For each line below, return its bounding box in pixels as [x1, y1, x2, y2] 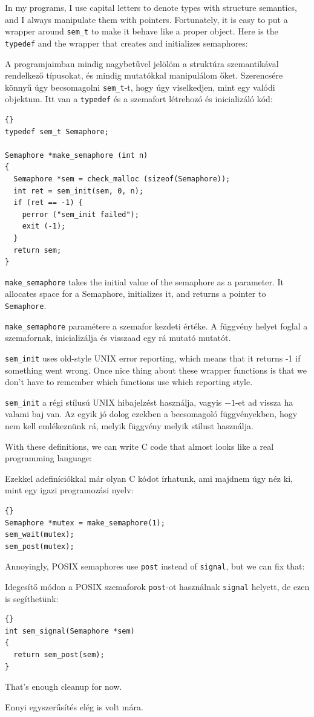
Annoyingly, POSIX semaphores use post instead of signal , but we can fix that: [5, 560, 305, 573]
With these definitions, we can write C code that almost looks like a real [5, 440, 274, 452]
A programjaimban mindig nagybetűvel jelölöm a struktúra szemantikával [5, 57, 279, 70]
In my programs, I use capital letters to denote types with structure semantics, [5, 1, 297, 13]
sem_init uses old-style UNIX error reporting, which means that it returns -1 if [5, 351, 301, 364]
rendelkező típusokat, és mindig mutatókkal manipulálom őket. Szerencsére [5, 69, 283, 82]
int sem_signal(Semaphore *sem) [5, 626, 135, 635]
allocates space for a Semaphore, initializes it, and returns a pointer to [5, 287, 266, 300]
